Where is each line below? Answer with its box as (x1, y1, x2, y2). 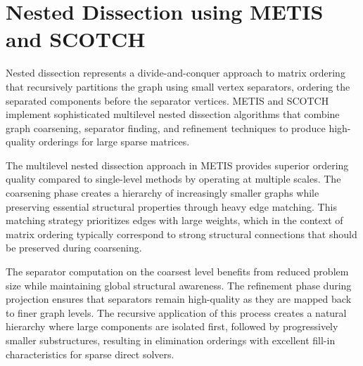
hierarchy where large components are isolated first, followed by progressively (6, 319, 338, 334)
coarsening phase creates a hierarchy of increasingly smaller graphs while (6, 185, 319, 200)
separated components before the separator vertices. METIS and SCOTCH (6, 93, 329, 107)
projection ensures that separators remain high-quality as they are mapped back (6, 292, 352, 306)
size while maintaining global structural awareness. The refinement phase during (6, 277, 352, 292)
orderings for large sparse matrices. (39, 134, 190, 149)
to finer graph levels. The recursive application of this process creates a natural (6, 305, 347, 320)
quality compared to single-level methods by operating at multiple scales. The (6, 171, 341, 186)
